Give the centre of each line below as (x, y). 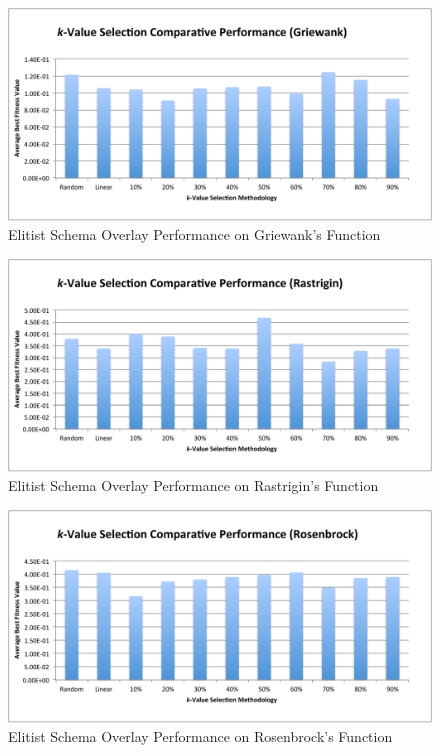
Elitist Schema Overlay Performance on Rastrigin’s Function (193, 485)
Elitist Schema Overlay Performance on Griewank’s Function (194, 234)
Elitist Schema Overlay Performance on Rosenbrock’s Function (200, 736)
